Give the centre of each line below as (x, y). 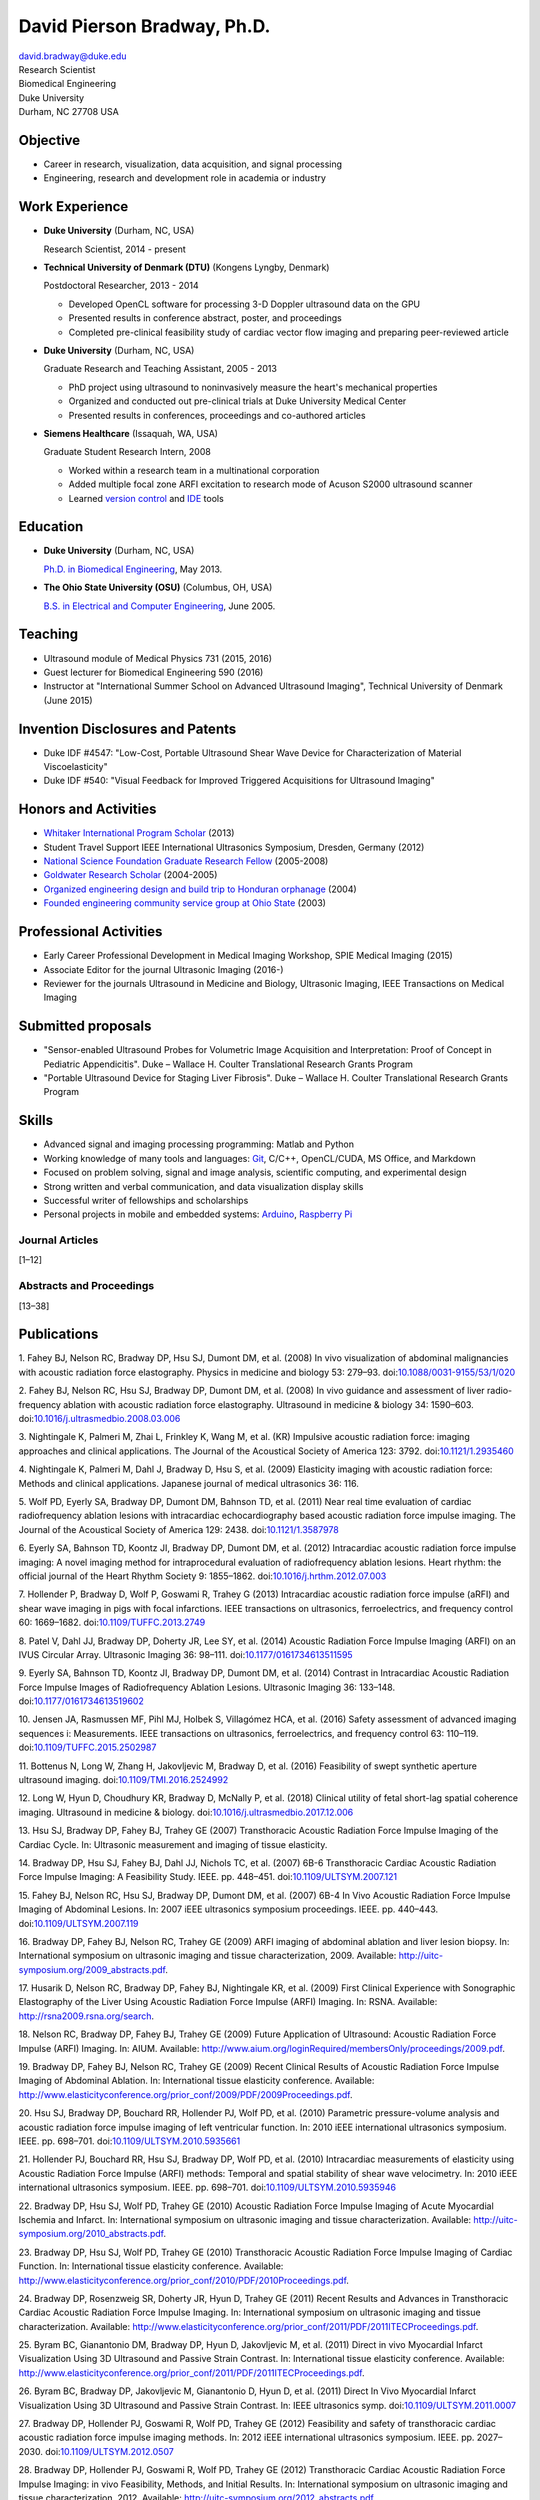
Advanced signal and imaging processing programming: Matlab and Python (199, 1144)
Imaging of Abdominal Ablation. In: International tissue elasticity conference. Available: (196, 2081)
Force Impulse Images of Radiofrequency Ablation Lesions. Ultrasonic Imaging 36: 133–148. (206, 1687)
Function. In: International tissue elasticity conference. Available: (151, 2266)
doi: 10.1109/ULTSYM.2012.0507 (109, 2451)
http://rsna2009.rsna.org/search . (86, 2016)
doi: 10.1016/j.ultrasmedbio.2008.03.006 (99, 1419)
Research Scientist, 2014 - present (115, 249)
